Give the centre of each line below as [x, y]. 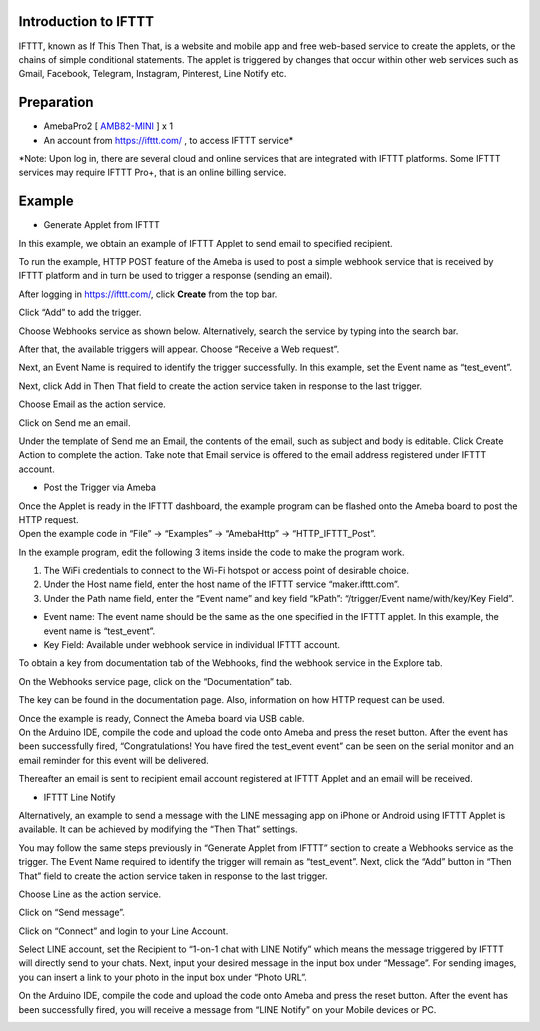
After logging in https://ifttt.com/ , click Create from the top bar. [148, 294]
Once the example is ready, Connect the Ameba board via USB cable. [161, 718]
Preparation [56, 102]
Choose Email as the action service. [92, 404]
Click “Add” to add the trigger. [80, 312]
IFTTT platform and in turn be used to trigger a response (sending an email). [175, 276]
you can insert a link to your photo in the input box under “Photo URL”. [162, 977]
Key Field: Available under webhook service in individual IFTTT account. [191, 645]
